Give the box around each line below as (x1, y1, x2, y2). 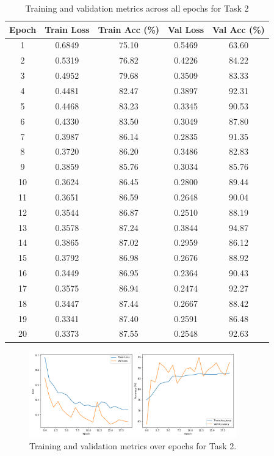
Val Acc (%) (212, 23, 265, 35)
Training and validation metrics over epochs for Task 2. (29, 439, 237, 452)
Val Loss (168, 23, 204, 35)
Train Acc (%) (98, 23, 160, 35)
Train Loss (45, 23, 90, 35)
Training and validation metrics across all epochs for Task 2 (25, 2, 249, 14)
